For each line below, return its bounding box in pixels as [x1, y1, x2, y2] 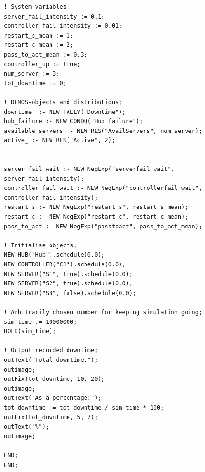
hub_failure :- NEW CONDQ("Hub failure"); [4, 118, 143, 125]
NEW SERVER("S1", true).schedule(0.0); [4, 270, 133, 278]
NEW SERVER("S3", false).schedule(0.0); [4, 289, 137, 297]
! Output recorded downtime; [4, 347, 98, 354]
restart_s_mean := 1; [4, 32, 74, 39]
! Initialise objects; [4, 242, 77, 249]
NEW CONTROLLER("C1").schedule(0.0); [4, 261, 126, 268]
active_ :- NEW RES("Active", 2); [4, 137, 116, 144]
